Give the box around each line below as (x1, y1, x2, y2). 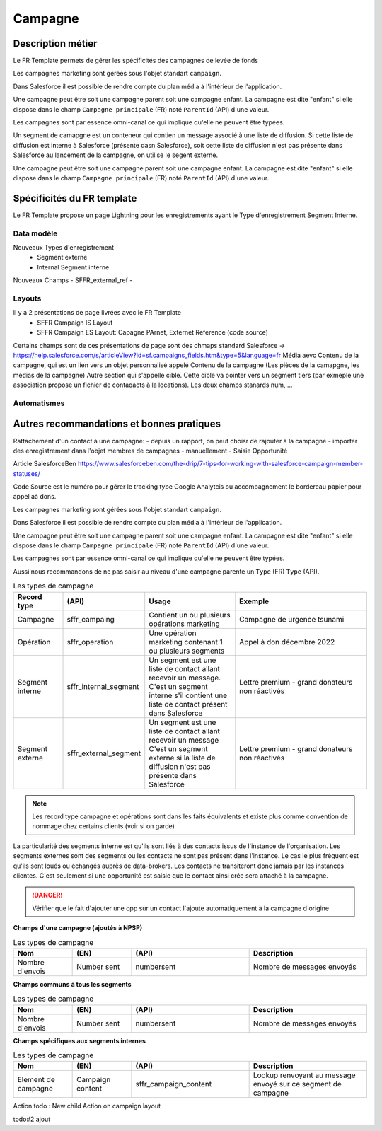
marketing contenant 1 (149, 637, 223, 646)
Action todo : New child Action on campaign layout (13, 1102, 161, 1110)
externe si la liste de (149, 753, 216, 762)
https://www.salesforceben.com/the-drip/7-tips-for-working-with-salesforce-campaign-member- (78, 460, 364, 468)
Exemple (239, 596, 270, 606)
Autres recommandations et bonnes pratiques (13, 418, 221, 430)
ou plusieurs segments (149, 646, 225, 656)
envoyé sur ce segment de (253, 1079, 342, 1089)
